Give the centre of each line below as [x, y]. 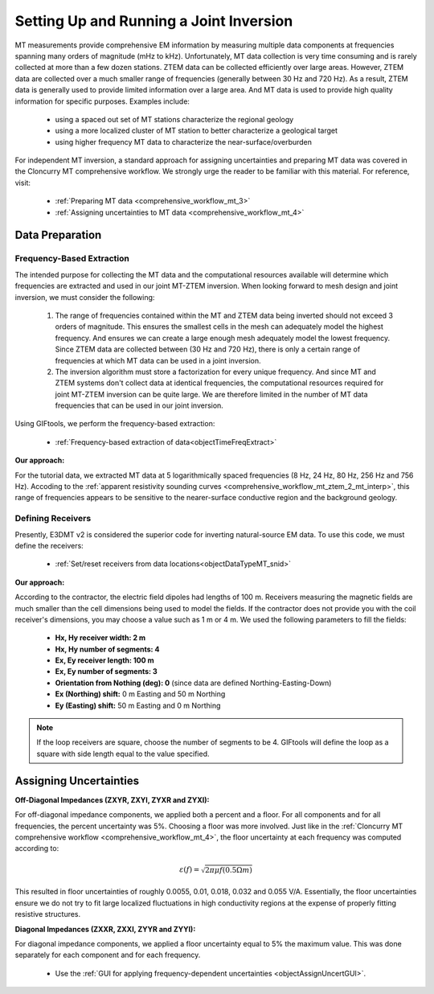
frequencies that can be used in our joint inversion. [139, 405]
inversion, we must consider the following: [85, 297]
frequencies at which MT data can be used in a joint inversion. [158, 360]
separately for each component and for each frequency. [108, 955]
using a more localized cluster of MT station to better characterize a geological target [196, 131]
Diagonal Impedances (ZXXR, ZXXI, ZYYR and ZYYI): [105, 929]
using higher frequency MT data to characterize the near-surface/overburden [184, 142]
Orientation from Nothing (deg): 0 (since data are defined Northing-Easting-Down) [193, 683]
